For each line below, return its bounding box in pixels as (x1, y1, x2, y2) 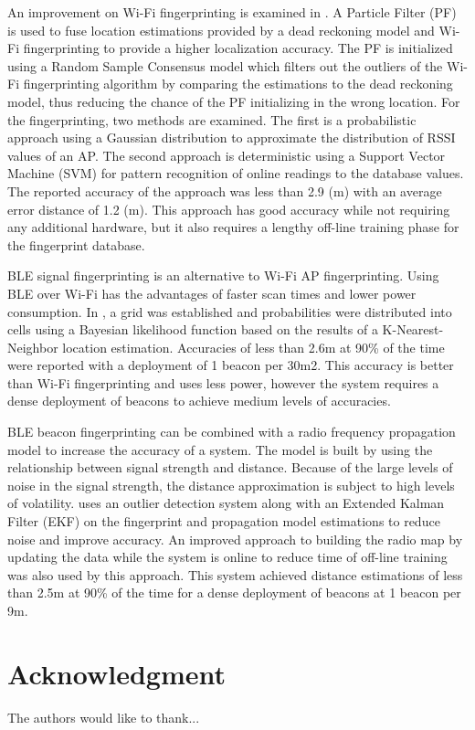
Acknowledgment (7, 654, 226, 692)
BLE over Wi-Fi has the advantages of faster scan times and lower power (7, 283, 417, 302)
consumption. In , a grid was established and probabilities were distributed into (7, 302, 452, 321)
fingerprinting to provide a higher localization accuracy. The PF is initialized (23, 38, 453, 58)
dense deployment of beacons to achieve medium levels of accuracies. (7, 391, 391, 410)
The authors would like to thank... (7, 707, 200, 726)
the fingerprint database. (7, 235, 145, 254)
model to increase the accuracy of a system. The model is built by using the (7, 439, 433, 459)
